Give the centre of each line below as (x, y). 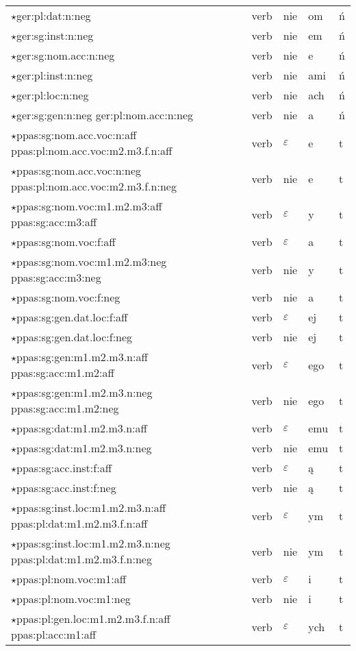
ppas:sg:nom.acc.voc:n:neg (79, 170)
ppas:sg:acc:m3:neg (56, 277)
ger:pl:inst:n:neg (55, 75)
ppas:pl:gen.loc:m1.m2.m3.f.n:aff (93, 618)
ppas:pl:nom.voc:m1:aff (72, 579)
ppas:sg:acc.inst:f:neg (66, 488)
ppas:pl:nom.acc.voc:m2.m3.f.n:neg (94, 186)
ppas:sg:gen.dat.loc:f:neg (75, 337)
